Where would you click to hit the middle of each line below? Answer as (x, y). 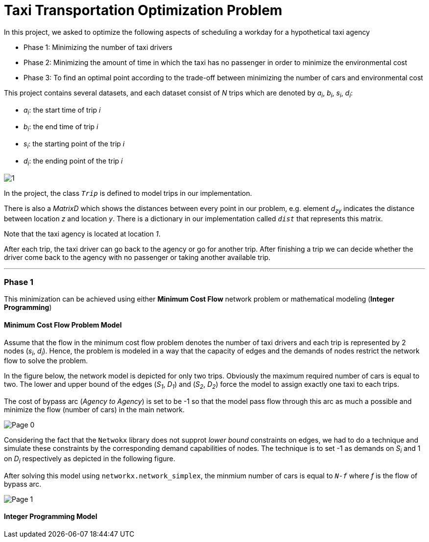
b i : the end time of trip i (61, 128)
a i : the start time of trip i (62, 111)
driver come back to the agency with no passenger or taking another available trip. (137, 257)
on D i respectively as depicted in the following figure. (90, 459)
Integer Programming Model (51, 517)
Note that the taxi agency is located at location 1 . (82, 234)
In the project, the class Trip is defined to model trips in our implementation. (128, 193)
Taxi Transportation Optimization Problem (143, 10)
